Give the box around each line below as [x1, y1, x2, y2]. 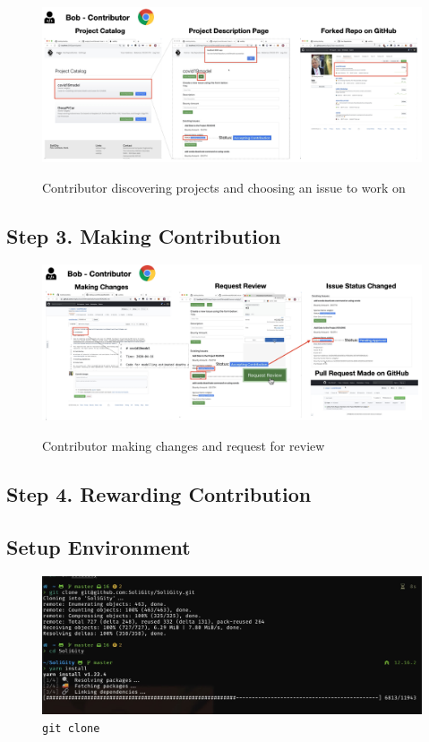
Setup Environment [6, 532, 191, 560]
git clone [42, 721, 100, 735]
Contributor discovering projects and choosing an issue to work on [42, 177, 406, 196]
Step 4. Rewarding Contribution [6, 479, 312, 507]
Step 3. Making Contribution [6, 221, 281, 249]
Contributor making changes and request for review [42, 436, 325, 454]
